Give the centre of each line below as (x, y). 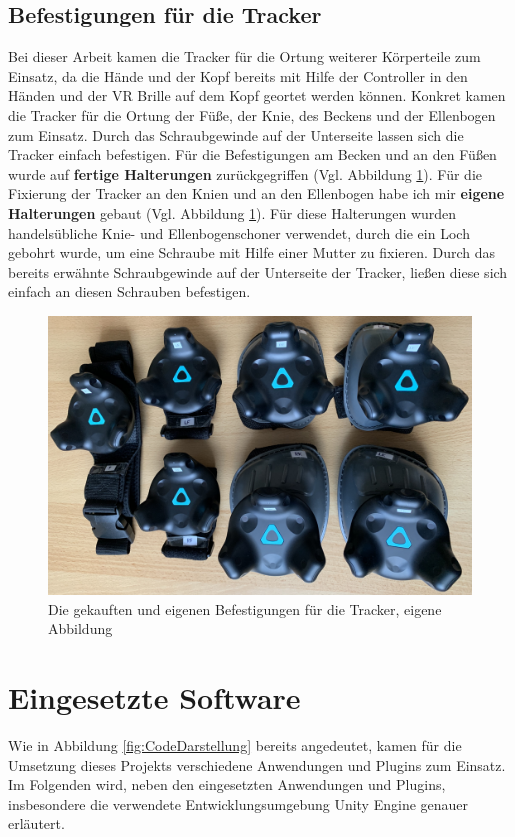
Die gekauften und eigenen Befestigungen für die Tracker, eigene (245, 608)
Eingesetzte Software (154, 696)
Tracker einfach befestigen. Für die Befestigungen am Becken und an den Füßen (252, 154)
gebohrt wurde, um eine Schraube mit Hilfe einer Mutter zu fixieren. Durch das (252, 252)
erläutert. (36, 823)
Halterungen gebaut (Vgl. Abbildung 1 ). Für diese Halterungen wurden (232, 212)
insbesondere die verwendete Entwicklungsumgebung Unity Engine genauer (238, 803)
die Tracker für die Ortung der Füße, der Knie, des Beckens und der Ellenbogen (252, 114)
